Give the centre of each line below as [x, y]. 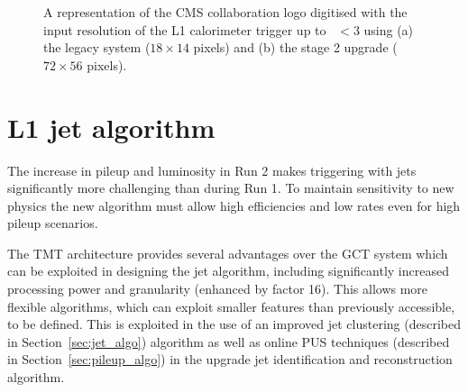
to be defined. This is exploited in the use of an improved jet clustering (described [234, 324]
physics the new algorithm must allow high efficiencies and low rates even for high [234, 205]
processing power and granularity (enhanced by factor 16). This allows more [218, 289]
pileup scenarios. [53, 223]
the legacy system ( [97, 47]
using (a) [389, 29]
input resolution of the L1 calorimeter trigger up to [185, 29]
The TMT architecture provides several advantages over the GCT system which [228, 253]
